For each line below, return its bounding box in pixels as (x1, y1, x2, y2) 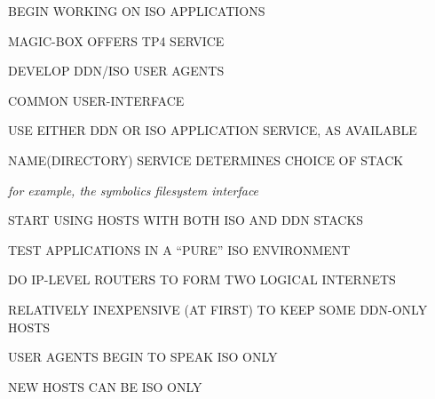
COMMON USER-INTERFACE (8, 91, 185, 109)
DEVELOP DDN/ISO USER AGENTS (8, 61, 225, 80)
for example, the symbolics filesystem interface (8, 180, 259, 199)
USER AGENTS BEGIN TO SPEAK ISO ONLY (8, 347, 278, 366)
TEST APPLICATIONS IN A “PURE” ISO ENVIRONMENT (8, 240, 351, 259)
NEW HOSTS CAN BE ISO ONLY (8, 377, 202, 395)
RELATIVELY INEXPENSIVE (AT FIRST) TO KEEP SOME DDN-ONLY (8, 299, 428, 318)
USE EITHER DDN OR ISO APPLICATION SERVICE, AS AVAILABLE (8, 121, 417, 140)
